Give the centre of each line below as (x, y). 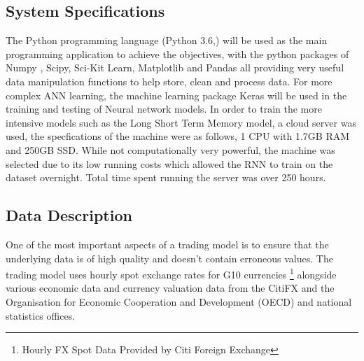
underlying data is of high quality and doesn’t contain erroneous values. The (169, 258)
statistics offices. (41, 315)
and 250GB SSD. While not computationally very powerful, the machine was (170, 149)
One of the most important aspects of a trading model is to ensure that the (167, 244)
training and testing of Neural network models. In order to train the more (164, 109)
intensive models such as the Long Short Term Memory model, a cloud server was (181, 122)
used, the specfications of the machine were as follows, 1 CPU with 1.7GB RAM (178, 136)
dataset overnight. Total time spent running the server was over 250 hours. (166, 177)
